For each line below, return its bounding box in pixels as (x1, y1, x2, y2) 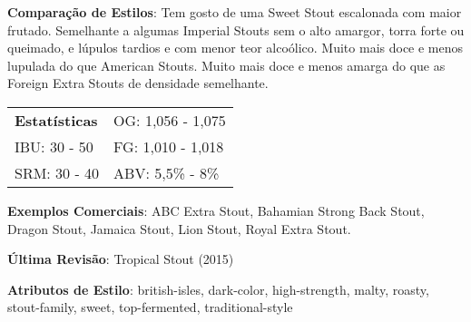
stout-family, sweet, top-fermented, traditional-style (7, 298, 293, 317)
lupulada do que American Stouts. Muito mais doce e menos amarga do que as (7, 55, 446, 74)
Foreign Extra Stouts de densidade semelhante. (7, 73, 269, 93)
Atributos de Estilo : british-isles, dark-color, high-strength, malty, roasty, (7, 279, 429, 298)
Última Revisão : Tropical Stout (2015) (7, 249, 234, 268)
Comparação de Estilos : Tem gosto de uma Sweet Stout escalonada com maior (7, 3, 462, 21)
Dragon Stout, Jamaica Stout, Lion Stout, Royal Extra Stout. (7, 219, 351, 238)
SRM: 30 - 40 (15, 161, 100, 183)
